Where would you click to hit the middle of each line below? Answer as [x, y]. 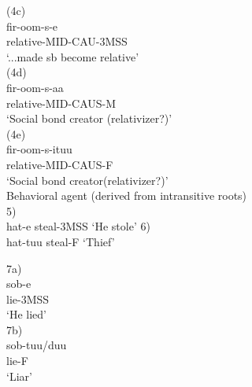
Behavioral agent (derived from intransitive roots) [127, 195]
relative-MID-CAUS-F [60, 164]
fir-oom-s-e [32, 26]
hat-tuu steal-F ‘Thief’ [61, 241]
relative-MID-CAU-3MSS [67, 41]
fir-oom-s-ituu [39, 149]
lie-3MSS [28, 299]
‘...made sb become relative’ [73, 56]
